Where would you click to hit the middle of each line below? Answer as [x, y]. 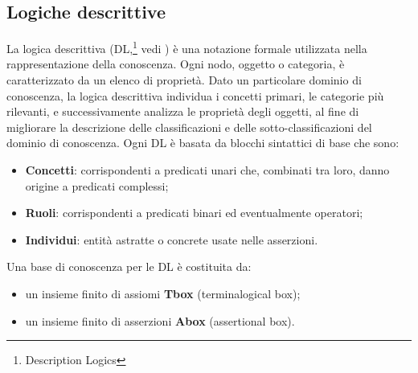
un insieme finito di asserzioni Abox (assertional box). [160, 320]
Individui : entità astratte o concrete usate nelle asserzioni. [172, 239]
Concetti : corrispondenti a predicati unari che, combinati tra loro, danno [207, 170]
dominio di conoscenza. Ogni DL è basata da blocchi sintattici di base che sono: [203, 143]
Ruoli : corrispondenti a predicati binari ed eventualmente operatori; [194, 213]
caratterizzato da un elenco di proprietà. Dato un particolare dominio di [184, 80]
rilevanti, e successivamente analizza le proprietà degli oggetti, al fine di [183, 111]
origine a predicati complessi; [97, 185]
